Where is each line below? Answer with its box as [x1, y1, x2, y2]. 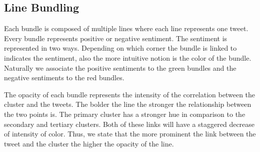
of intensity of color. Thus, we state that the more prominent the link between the [4, 128, 256, 139]
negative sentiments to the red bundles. [4, 72, 124, 83]
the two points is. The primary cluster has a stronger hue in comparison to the [4, 108, 245, 119]
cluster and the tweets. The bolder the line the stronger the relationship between [4, 99, 251, 109]
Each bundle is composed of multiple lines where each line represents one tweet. [4, 23, 248, 34]
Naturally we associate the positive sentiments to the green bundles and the [4, 62, 236, 73]
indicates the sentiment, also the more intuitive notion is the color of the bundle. [4, 52, 251, 63]
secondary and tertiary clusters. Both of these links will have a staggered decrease [4, 118, 255, 129]
